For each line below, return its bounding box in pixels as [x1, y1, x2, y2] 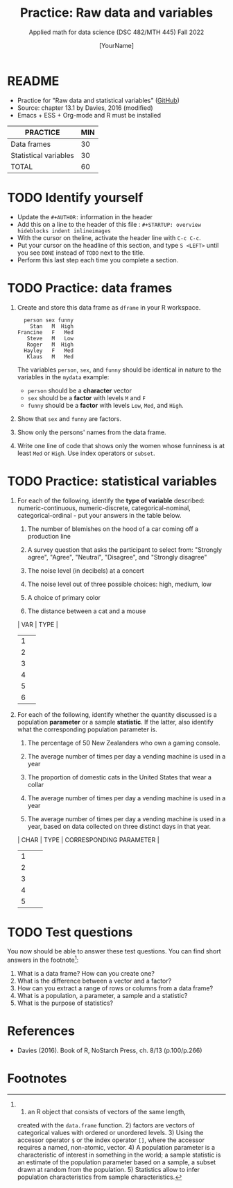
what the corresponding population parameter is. [17, 725, 157, 734]
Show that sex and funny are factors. [17, 414, 122, 422]
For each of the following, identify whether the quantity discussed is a [17, 710, 217, 718]
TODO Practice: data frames [7, 280, 173, 296]
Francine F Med [17, 328, 74, 335]
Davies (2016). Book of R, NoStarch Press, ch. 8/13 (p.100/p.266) [17, 1046, 202, 1055]
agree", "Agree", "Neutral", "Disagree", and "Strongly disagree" [27, 553, 207, 561]
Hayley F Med [24, 347, 74, 354]
